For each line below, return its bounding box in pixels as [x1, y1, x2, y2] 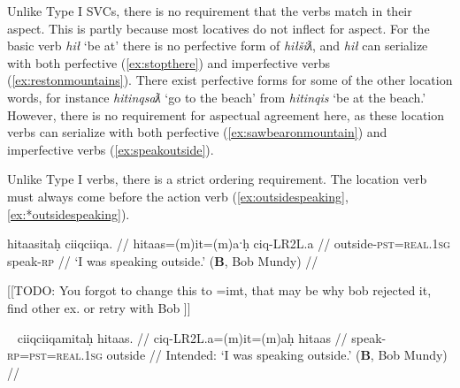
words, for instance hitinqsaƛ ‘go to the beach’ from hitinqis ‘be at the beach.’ [7, 87, 426, 106]
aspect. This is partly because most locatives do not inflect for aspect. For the [7, 19, 430, 37]
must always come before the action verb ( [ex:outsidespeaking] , [7, 186, 349, 205]
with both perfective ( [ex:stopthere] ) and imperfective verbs [7, 53, 331, 72]
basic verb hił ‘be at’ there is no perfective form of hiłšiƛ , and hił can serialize [7, 36, 428, 55]
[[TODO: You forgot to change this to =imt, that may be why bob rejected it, [7, 281, 432, 300]
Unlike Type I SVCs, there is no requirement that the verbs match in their [7, 2, 412, 19]
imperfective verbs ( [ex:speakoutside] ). [7, 140, 214, 158]
